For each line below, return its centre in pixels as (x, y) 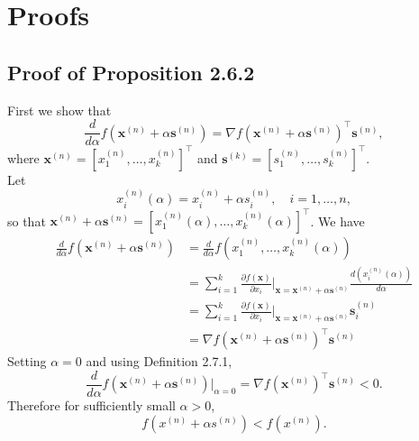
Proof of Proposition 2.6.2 (131, 72)
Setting (27, 361)
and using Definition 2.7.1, (159, 361)
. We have (337, 220)
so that (27, 220)
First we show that (59, 110)
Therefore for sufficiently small (91, 405)
